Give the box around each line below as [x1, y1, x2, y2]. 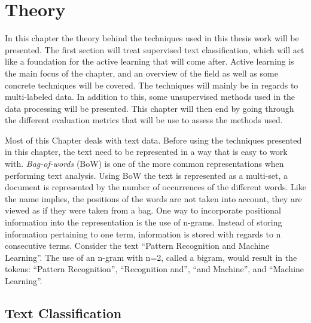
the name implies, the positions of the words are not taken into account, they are [5, 192, 302, 205]
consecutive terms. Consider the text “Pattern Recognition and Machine [5, 239, 270, 252]
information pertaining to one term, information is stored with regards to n [5, 227, 281, 240]
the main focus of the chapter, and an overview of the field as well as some [5, 66, 278, 79]
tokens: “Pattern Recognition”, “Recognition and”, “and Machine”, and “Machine [5, 263, 304, 275]
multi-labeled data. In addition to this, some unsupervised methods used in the [5, 90, 295, 103]
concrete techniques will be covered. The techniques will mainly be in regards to [5, 78, 298, 91]
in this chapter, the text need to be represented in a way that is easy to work [5, 145, 288, 158]
